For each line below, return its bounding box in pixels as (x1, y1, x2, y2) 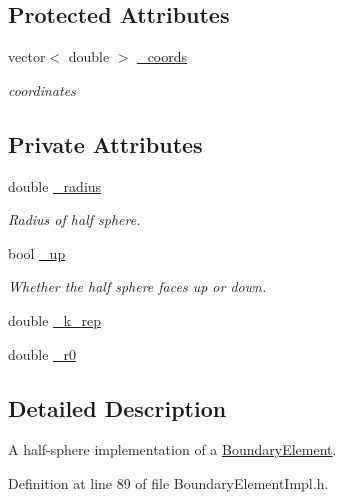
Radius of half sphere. (8, 209, 141, 230)
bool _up (8, 242, 66, 263)
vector (8, 46, 46, 67)
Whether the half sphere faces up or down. (8, 276, 267, 297)
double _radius (8, 175, 102, 196)
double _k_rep (8, 309, 102, 330)
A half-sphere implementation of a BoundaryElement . (8, 439, 337, 460)
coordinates (8, 79, 76, 100)
